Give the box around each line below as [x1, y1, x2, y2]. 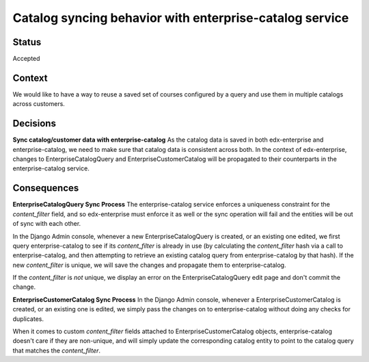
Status [12, 36, 42, 48]
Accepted [12, 55, 40, 63]
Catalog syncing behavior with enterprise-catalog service [12, 10, 349, 25]
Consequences [12, 182, 79, 194]
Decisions [12, 118, 56, 129]
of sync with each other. [12, 220, 81, 228]
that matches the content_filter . [12, 346, 101, 354]
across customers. [12, 100, 65, 108]
